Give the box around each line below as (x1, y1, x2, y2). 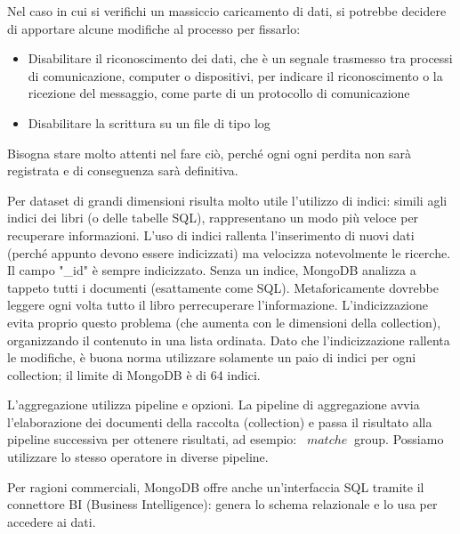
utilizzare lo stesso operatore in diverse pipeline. (7, 448, 269, 466)
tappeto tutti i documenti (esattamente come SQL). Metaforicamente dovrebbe (7, 278, 439, 296)
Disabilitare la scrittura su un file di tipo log (28, 113, 270, 132)
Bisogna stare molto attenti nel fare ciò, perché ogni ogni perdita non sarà (7, 143, 412, 162)
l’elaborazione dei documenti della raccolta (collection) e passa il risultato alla (7, 412, 432, 431)
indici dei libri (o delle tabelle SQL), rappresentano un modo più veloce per (7, 208, 419, 227)
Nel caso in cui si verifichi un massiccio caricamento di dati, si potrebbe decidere (7, 2, 447, 20)
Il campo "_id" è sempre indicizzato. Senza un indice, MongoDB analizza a (7, 261, 416, 279)
